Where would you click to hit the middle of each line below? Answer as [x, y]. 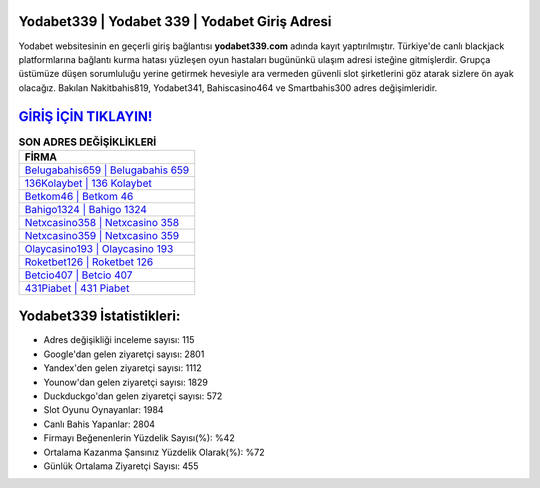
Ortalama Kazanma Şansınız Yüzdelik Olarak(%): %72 [154, 452]
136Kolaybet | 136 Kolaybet [88, 183]
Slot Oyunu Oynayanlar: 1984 [103, 410]
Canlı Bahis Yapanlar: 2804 [99, 424]
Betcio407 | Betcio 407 [78, 275]
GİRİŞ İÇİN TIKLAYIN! [85, 116]
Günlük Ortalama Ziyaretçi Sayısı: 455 [121, 466]
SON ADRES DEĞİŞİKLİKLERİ [87, 142]
